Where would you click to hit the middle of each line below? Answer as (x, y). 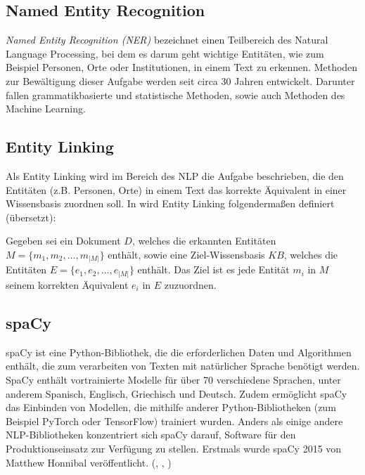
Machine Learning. (46, 109)
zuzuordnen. (190, 284)
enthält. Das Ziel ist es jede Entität (213, 269)
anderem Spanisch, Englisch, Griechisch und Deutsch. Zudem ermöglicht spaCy (177, 393)
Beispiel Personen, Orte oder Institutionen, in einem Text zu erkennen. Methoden (182, 67)
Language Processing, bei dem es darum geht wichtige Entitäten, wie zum (165, 53)
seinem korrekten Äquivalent (67, 284)
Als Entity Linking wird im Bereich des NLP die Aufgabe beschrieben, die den (175, 175)
